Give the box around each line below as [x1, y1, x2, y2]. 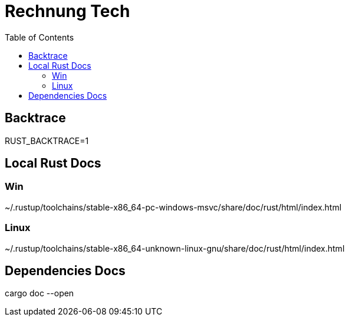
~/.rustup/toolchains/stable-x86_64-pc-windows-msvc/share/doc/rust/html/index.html [5, 202, 342, 212]
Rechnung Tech [5, 1, 130, 21]
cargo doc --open [5, 288, 74, 299]
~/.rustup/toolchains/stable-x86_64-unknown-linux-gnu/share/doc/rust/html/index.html [5, 243, 345, 253]
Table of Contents [5, 32, 74, 42]
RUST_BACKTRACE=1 [5, 135, 89, 146]
